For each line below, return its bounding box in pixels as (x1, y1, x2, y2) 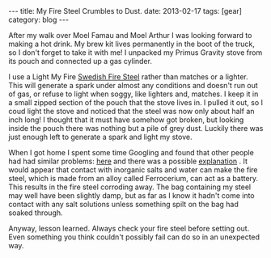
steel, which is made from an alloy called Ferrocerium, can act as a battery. (8, 174, 259, 183)
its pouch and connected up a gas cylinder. (8, 57, 152, 66)
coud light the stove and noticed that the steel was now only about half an (8, 107, 255, 116)
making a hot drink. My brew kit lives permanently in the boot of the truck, (8, 39, 255, 49)
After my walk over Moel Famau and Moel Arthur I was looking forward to (8, 31, 252, 40)
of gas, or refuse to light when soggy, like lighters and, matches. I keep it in (8, 89, 259, 99)
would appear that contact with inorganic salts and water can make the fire (8, 165, 258, 175)
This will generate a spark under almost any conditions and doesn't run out (8, 81, 259, 90)
